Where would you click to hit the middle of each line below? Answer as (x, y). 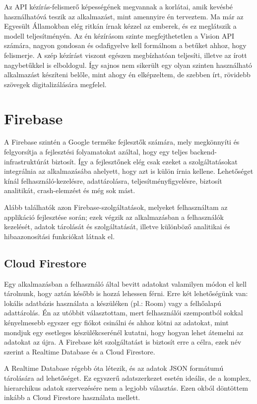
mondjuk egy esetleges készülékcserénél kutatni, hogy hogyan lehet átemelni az (124, 332)
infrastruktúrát (27, 161)
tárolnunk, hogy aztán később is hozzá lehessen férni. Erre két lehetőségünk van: (126, 293)
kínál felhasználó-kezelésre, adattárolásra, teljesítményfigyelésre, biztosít (113, 180)
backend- (203, 152)
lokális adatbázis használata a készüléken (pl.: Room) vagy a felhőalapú (113, 303)
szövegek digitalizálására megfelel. (55, 84)
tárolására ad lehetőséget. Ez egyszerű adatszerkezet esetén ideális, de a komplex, (128, 378)
